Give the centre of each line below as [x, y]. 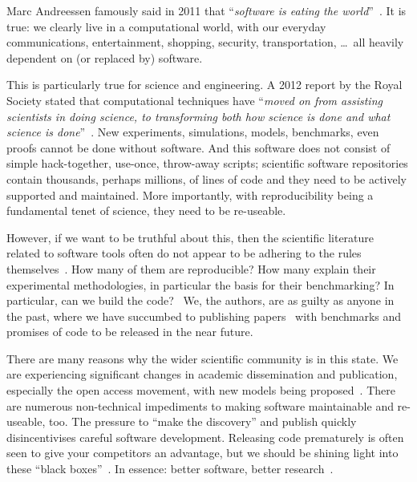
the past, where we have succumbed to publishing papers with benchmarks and [204, 316]
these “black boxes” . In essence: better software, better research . [170, 469]
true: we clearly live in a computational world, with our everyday [166, 26]
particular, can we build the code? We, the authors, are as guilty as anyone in [200, 300]
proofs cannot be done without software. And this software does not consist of [198, 147]
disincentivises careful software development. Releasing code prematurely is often [205, 437]
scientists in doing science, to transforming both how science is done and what [198, 116]
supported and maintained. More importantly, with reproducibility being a [190, 194]
